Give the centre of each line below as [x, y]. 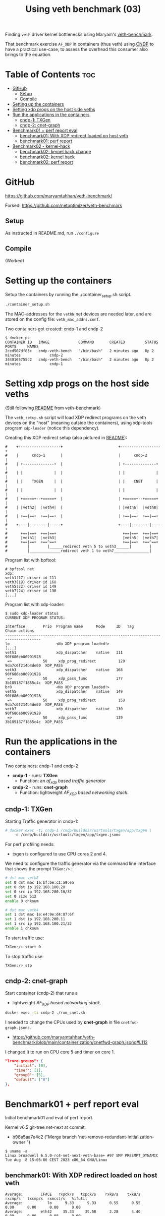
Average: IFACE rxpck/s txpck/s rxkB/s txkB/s [73, 1194]
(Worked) [15, 260]
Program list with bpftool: [31, 560]
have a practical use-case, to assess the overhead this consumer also [77, 49]
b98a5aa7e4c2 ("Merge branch [44, 1137]
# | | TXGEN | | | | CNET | [82, 482]
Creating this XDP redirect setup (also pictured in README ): [66, 438]
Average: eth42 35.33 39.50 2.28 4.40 [73, 1212]
